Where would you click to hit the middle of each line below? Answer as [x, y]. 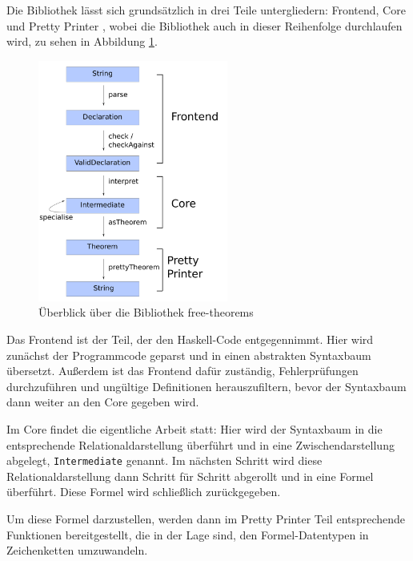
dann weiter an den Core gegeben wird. [103, 402]
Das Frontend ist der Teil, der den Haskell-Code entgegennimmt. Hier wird [190, 339]
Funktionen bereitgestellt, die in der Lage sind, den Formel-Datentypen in [188, 534]
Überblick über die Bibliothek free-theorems [146, 312]
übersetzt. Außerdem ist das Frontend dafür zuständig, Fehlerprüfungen [182, 371]
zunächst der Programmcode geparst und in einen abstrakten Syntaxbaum [189, 355]
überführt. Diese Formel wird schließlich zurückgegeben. [144, 492]
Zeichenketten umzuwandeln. [77, 550]
